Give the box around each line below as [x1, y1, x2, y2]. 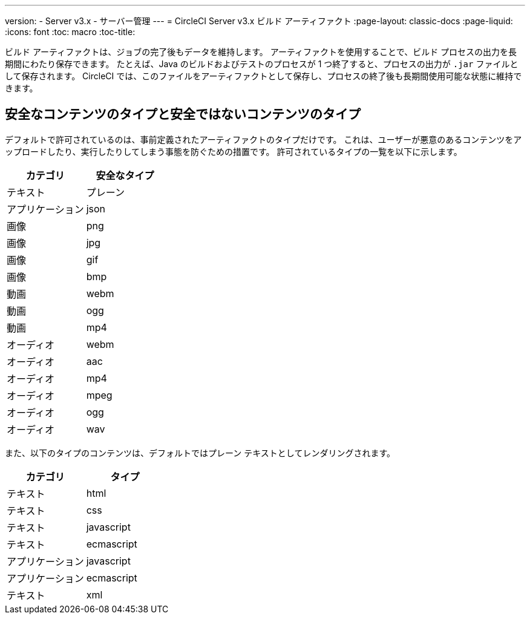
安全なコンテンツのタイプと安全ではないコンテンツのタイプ [5, 106, 361, 122]
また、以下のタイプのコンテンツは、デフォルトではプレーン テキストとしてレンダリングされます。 [5, 447, 395, 458]
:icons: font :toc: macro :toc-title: [5, 27, 136, 37]
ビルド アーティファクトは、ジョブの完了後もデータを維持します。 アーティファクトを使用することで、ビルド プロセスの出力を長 [5, 47, 517, 57]
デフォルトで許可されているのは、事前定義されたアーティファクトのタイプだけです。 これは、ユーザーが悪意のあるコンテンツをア [5, 134, 522, 145]
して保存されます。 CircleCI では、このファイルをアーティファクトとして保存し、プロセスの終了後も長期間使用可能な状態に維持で [5, 71, 522, 81]
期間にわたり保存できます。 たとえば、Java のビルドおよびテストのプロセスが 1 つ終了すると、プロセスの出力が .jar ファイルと [5, 59, 519, 69]
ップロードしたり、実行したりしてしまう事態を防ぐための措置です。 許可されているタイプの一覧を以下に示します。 [5, 146, 462, 157]
